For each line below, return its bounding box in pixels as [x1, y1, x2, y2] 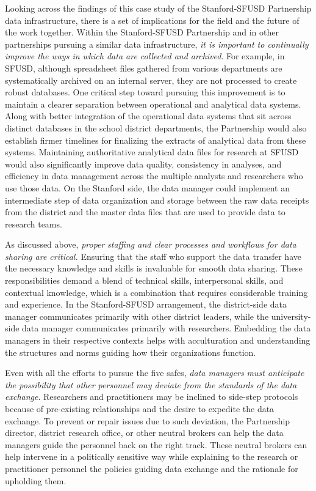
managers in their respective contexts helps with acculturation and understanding [5, 334, 311, 347]
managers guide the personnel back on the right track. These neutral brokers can [5, 438, 307, 451]
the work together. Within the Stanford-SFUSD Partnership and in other [5, 26, 279, 39]
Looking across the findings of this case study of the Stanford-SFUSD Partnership [5, 2, 312, 14]
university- [271, 309, 311, 322]
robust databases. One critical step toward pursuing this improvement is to [5, 86, 285, 98]
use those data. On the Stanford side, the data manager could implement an [5, 181, 290, 194]
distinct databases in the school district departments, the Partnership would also [5, 121, 307, 134]
